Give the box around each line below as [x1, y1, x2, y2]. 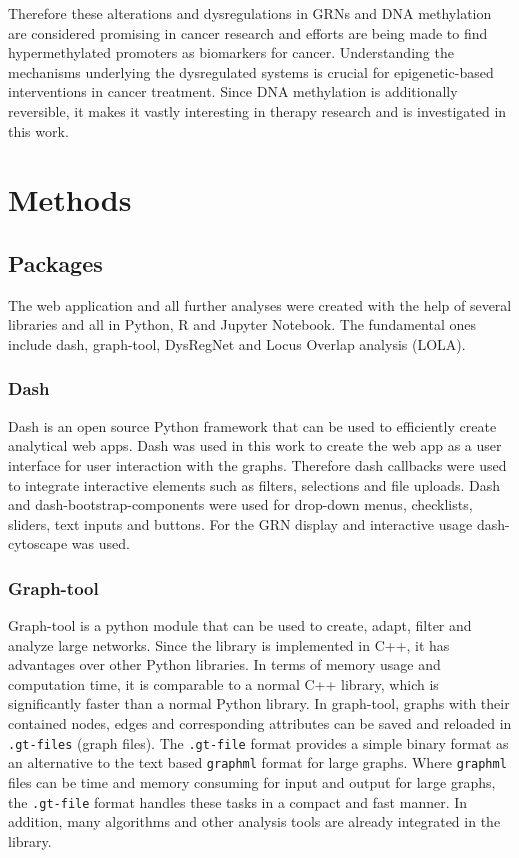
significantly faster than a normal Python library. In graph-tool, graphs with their [8, 693, 510, 714]
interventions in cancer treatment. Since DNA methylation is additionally [8, 81, 458, 102]
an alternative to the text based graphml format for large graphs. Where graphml [8, 752, 507, 773]
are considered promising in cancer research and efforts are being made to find [8, 22, 488, 43]
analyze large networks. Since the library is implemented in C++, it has [8, 634, 450, 655]
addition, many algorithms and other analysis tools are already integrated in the [8, 811, 501, 832]
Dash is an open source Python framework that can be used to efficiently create [8, 415, 497, 436]
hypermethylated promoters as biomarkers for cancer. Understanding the [8, 42, 454, 63]
